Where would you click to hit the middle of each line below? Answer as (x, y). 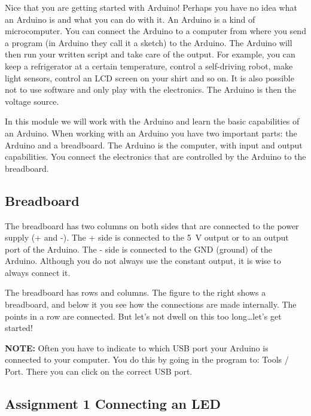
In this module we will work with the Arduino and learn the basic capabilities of (152, 121)
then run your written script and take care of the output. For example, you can (150, 54)
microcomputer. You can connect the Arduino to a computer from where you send (155, 31)
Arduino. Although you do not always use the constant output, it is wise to (143, 261)
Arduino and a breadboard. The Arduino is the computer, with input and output (154, 145)
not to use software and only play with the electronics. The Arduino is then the (150, 89)
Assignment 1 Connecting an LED (113, 404)
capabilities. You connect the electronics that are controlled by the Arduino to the (155, 157)
